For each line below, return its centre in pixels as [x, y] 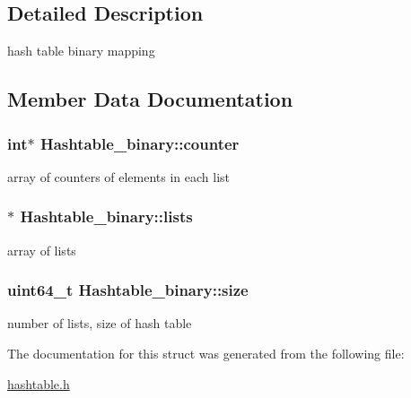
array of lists [42, 250]
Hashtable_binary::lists [106, 216]
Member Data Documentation [150, 99]
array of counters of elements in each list [119, 176]
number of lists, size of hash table [100, 323]
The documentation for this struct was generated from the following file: [206, 354]
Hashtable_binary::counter [140, 143]
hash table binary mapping [81, 51]
